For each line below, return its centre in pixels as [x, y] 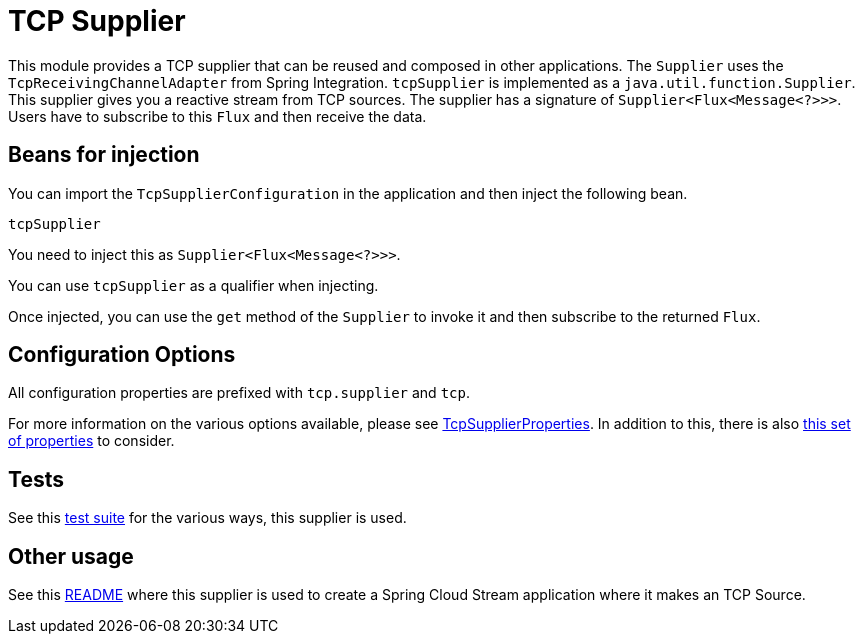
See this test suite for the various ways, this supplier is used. [207, 518]
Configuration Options [122, 355]
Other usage [71, 556]
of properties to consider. [91, 441]
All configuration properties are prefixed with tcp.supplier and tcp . [239, 393]
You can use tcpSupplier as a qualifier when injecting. [193, 285]
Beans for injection [104, 155]
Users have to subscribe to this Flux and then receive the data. [217, 116]
